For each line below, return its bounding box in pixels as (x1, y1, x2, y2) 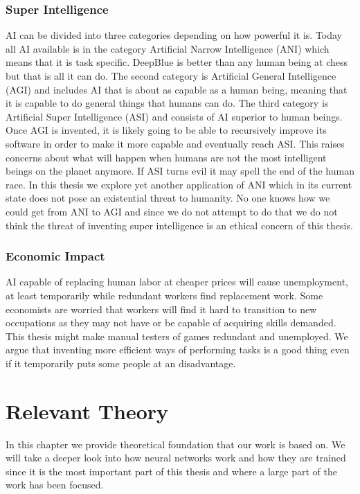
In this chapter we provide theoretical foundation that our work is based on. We (6, 436, 345, 451)
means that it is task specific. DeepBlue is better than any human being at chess (6, 55, 348, 69)
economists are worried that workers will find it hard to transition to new (6, 301, 317, 316)
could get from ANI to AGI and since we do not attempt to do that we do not (6, 204, 338, 218)
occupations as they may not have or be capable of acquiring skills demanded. (6, 315, 336, 330)
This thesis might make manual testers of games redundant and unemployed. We (6, 328, 348, 343)
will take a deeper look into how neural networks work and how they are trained (6, 450, 346, 465)
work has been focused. (6, 477, 104, 492)
